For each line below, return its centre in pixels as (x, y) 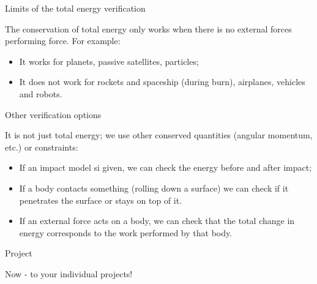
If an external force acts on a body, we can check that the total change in (157, 221)
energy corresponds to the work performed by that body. (126, 232)
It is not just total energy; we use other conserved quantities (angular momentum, (159, 135)
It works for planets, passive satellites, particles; (109, 61)
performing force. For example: (63, 41)
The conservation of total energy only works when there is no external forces (148, 28)
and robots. (41, 93)
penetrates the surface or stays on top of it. (101, 200)
